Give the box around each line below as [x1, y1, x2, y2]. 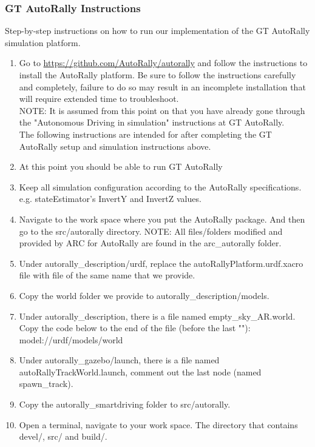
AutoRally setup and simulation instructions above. [19, 139, 211, 152]
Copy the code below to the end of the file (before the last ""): [19, 321, 251, 334]
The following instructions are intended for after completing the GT [19, 127, 272, 140]
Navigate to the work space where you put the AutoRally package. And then [19, 212, 305, 225]
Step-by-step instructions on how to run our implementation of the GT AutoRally [5, 24, 310, 37]
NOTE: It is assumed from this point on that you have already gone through [19, 104, 305, 116]
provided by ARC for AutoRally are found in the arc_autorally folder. [19, 237, 282, 249]
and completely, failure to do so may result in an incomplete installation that [19, 80, 306, 93]
